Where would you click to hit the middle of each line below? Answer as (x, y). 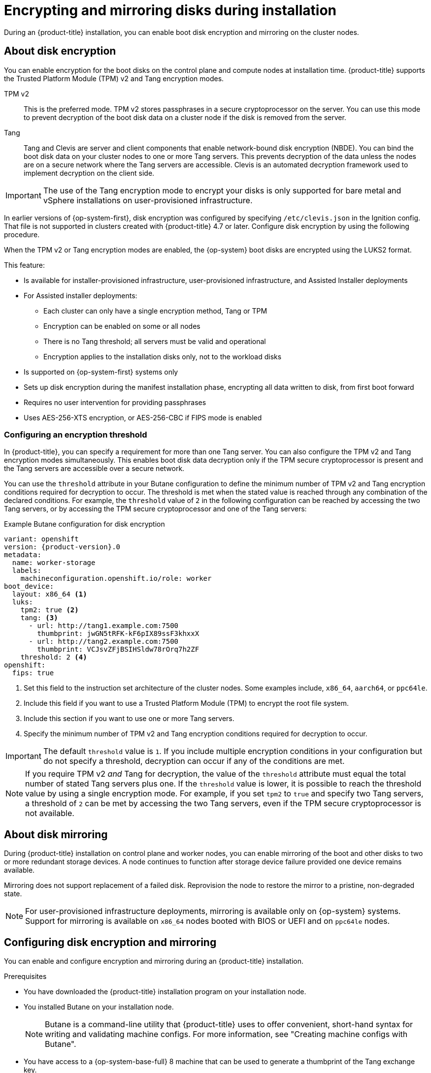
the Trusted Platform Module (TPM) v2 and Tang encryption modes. (114, 78)
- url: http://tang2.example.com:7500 (104, 642)
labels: (27, 571)
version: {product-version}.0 (62, 547)
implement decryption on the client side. (89, 173)
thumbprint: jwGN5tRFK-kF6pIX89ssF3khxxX (118, 634)
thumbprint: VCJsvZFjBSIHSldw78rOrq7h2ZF (118, 649)
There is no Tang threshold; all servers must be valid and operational (155, 341)
